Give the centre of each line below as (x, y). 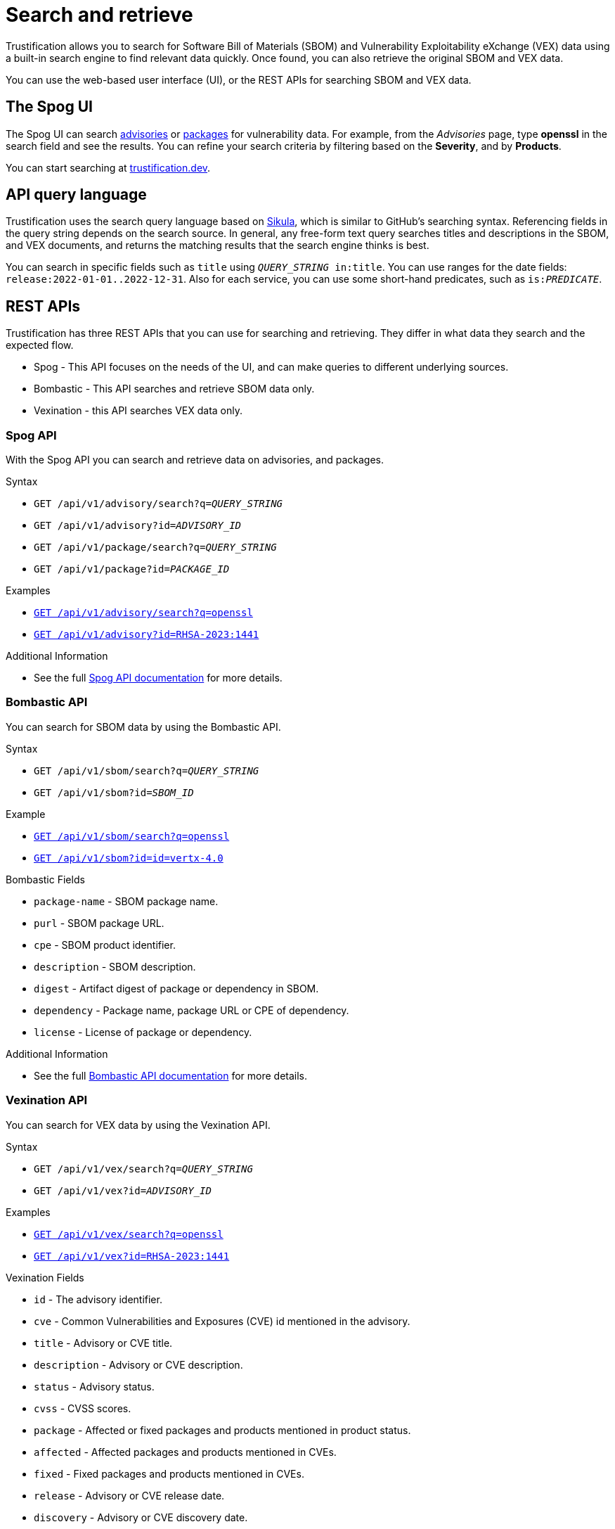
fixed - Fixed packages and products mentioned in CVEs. (169, 1473)
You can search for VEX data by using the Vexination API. (138, 1125)
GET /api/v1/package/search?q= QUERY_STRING (155, 548)
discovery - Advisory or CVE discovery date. (141, 1517)
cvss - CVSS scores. (83, 1408)
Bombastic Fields (45, 879)
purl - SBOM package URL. (99, 923)
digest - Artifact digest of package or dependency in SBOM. (176, 988)
